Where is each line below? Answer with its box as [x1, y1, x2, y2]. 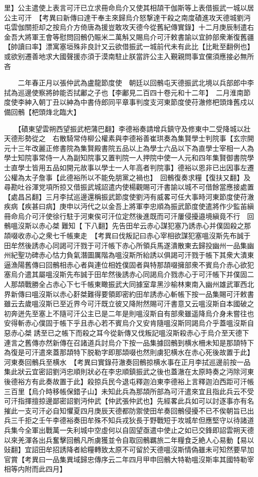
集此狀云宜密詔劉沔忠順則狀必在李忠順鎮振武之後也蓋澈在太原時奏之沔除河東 [4, 366, 254, 377]
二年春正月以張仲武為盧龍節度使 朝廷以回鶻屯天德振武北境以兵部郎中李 [17, 77, 254, 88]
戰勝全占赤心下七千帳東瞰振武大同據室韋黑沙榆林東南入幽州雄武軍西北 [24, 279, 254, 289]
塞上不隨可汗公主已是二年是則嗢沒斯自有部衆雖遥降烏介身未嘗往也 [38, 308, 254, 318]
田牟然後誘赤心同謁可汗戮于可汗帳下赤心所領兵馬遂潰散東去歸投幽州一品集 [4, 240, 247, 250]
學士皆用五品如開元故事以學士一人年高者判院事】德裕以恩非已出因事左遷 [17, 162, 254, 172]
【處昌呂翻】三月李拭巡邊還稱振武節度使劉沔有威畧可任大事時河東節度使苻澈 [4, 191, 254, 202]
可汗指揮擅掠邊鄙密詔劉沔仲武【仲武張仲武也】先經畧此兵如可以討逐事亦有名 [4, 396, 254, 406]
